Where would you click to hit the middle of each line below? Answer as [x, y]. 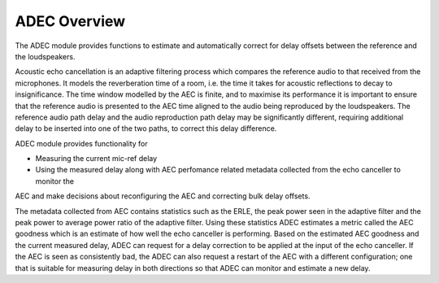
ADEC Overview [70, 21]
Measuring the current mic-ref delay [96, 159]
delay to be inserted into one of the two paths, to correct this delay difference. [146, 128]
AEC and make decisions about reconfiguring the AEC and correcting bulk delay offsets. [163, 196]
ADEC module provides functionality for [81, 143]
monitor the [55, 181]
